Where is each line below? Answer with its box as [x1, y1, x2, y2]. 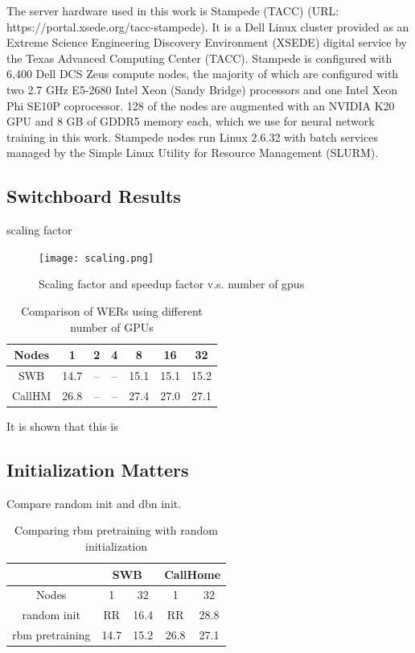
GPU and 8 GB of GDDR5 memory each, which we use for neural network [6, 113, 375, 130]
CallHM [12, 386, 51, 403]
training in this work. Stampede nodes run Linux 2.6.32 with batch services [6, 128, 378, 145]
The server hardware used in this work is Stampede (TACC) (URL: [6, 2, 339, 19]
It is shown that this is [6, 417, 118, 434]
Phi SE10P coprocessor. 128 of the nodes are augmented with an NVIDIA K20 [6, 97, 395, 114]
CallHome [164, 565, 221, 582]
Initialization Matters [6, 457, 189, 481]
